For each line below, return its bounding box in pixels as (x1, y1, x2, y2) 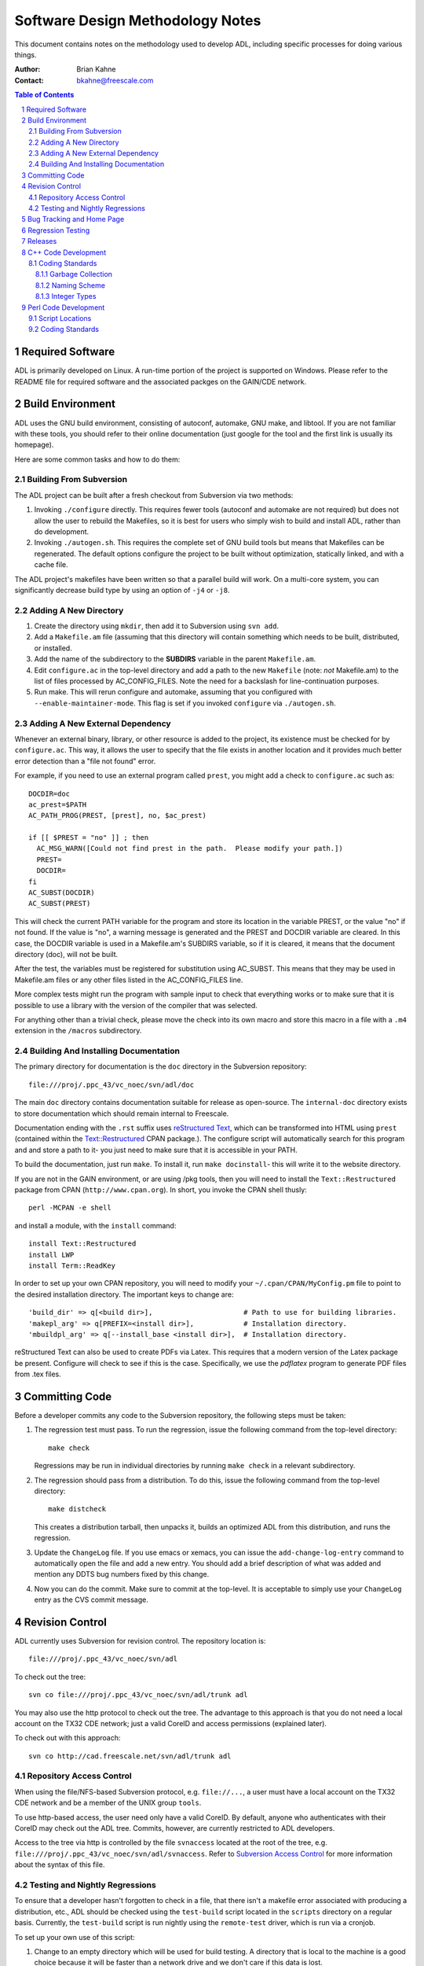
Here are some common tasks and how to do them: (14, 455, 181, 464)
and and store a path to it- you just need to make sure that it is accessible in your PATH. (14, 1145, 298, 1154)
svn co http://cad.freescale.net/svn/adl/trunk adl (28, 1751, 232, 1761)
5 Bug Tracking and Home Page (21, 215, 125, 224)
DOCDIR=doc (28, 789, 71, 798)
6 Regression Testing (21, 225, 90, 235)
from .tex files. (14, 1369, 62, 1379)
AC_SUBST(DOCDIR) (28, 889, 95, 897)
